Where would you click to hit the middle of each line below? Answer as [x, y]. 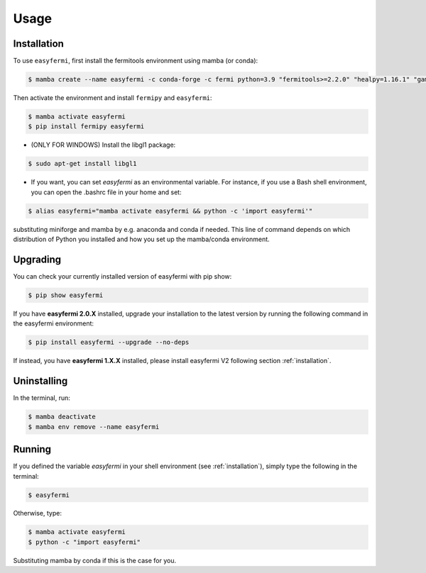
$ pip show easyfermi [66, 295]
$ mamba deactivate [62, 417]
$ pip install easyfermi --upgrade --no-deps [109, 343]
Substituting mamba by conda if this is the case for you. [95, 560]
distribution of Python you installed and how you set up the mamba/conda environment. [141, 239]
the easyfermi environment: [54, 323]
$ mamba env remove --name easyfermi [94, 427]
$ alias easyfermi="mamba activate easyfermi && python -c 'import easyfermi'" [170, 211]
